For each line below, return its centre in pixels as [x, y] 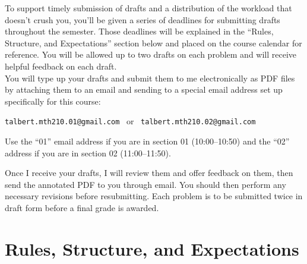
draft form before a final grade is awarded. [82, 207]
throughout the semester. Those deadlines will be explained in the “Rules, [139, 31]
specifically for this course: [53, 101]
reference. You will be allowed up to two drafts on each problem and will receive [151, 54]
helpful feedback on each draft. [61, 66]
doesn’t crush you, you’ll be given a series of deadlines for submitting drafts [143, 19]
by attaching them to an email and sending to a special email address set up [144, 89]
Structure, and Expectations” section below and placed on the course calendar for [153, 43]
